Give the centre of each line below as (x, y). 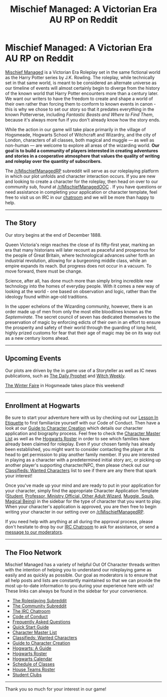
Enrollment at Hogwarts (43, 405)
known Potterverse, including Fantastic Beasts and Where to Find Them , (80, 114)
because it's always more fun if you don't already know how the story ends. (83, 120)
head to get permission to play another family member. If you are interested (83, 455)
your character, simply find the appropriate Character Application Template (82, 491)
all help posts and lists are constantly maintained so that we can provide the (83, 580)
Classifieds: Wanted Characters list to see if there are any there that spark (81, 471)
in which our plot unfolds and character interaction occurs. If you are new (80, 176)
